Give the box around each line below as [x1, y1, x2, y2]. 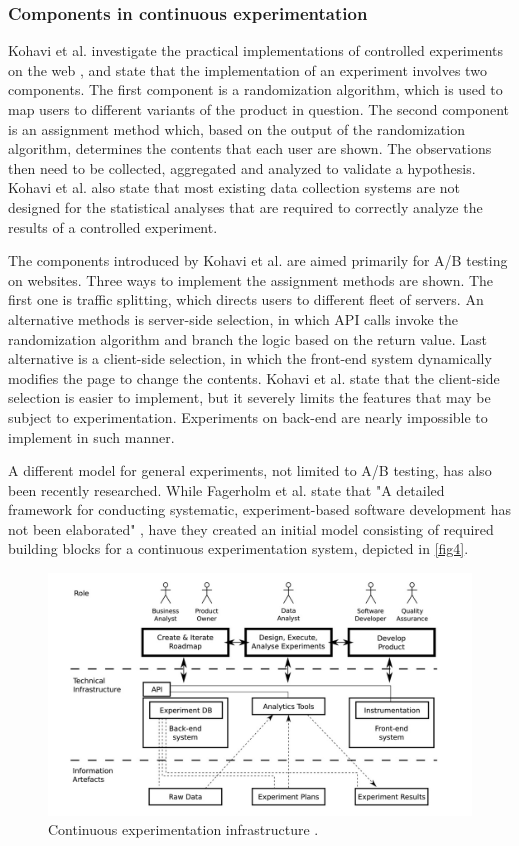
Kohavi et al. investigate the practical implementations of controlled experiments [8, 40, 503, 61]
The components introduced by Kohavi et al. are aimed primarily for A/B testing [8, 250, 508, 271]
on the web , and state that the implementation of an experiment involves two [8, 59, 487, 80]
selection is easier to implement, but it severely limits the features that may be [8, 387, 491, 408]
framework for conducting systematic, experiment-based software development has [8, 499, 511, 520]
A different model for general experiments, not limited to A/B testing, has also [8, 460, 492, 481]
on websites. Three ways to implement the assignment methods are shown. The [8, 269, 494, 290]
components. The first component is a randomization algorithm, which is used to [8, 79, 503, 100]
